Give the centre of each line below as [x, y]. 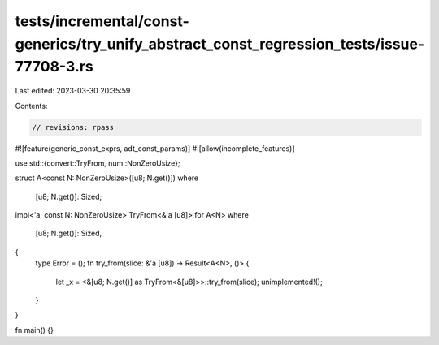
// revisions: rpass [73, 127]
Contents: [31, 106]
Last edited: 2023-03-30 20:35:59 [73, 91]
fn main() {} [35, 330]
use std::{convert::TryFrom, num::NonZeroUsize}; [98, 163]
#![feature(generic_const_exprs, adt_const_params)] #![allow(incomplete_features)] [155, 148]
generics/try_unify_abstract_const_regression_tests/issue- [220, 44]
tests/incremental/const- [102, 21]
